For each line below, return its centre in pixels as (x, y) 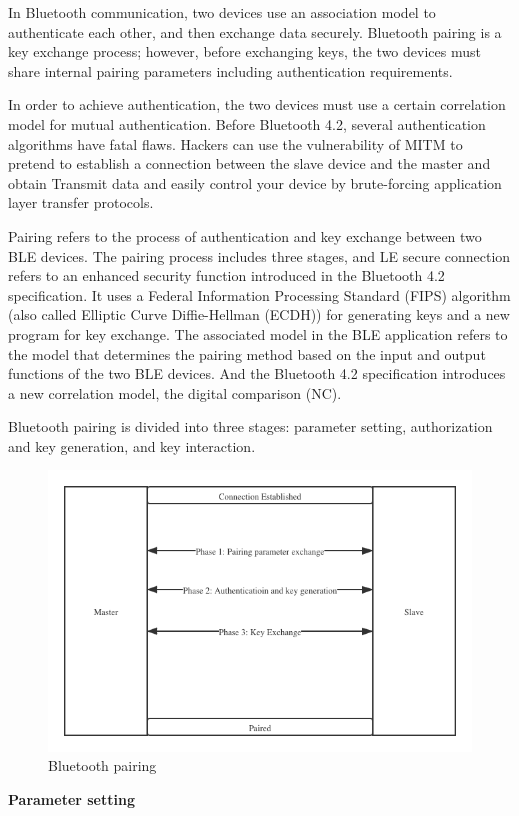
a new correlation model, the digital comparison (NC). (175, 392)
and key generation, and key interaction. (132, 445)
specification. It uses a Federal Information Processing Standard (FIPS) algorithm (259, 294)
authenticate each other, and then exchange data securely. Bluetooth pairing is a (255, 31)
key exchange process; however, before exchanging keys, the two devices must (244, 51)
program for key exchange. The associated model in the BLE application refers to (258, 333)
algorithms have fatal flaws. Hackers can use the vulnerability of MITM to (235, 143)
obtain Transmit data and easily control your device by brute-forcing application (255, 182)
